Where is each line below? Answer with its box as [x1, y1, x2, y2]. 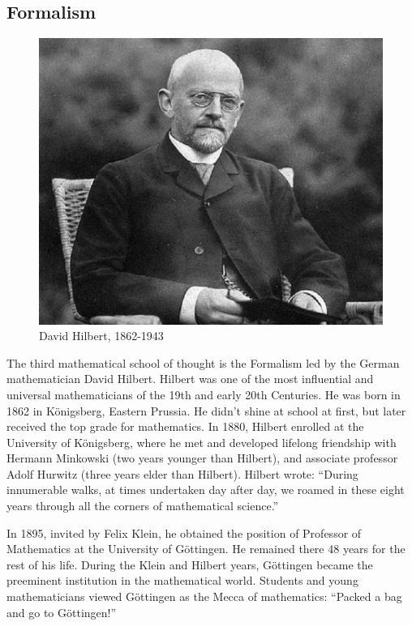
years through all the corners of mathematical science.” [6, 497, 279, 514]
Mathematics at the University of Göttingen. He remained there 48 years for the [6, 540, 406, 557]
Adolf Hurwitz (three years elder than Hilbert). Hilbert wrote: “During [6, 465, 358, 482]
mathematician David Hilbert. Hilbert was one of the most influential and [6, 370, 374, 387]
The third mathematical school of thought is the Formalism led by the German [6, 354, 400, 371]
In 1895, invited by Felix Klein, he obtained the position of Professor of [6, 524, 362, 541]
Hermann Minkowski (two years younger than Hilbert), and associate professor [6, 449, 398, 466]
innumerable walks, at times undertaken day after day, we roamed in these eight [6, 481, 405, 498]
